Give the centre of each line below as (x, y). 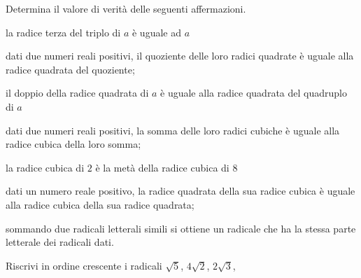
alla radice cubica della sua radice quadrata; (100, 204)
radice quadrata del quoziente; (70, 69)
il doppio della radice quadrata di (77, 93)
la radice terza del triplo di (63, 32)
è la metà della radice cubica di (162, 167)
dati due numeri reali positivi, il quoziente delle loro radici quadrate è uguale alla (180, 56)
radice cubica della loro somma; (73, 144)
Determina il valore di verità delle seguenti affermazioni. (126, 8)
